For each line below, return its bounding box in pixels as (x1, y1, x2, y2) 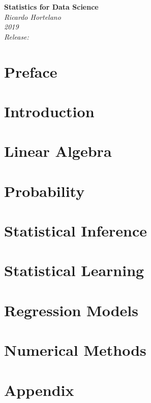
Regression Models (4, 299, 138, 320)
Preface (4, 61, 57, 82)
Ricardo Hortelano (4, 11, 61, 22)
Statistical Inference (4, 220, 147, 241)
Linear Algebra (4, 141, 112, 161)
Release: (4, 31, 29, 42)
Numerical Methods (4, 340, 146, 360)
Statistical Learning (4, 260, 144, 281)
